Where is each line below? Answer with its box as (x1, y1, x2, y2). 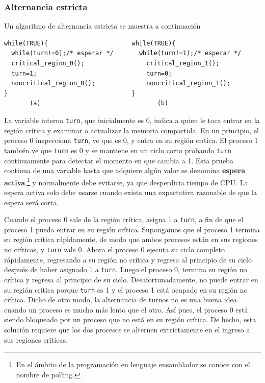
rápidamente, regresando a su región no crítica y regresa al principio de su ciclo (4, 254, 252, 265)
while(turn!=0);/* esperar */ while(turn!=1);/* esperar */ (11, 50, 242, 57)
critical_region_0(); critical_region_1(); (11, 60, 220, 67)
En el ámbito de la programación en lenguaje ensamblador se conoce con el (16, 359, 250, 370)
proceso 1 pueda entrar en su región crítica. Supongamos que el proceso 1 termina (4, 224, 260, 234)
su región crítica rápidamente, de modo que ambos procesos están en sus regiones (4, 234, 258, 245)
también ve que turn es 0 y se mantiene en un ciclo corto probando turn (4, 145, 231, 155)
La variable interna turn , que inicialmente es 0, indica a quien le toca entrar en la (4, 114, 260, 125)
